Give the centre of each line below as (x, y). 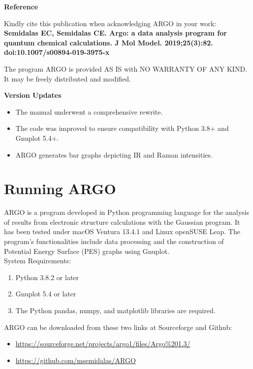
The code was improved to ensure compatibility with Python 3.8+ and (122, 128)
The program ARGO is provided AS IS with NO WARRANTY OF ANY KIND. (126, 68)
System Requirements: (38, 261)
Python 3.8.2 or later (47, 277)
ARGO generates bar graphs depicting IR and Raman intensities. (114, 154)
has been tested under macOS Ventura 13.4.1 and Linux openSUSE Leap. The (122, 231)
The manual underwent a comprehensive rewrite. (89, 111)
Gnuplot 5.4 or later (46, 294)
